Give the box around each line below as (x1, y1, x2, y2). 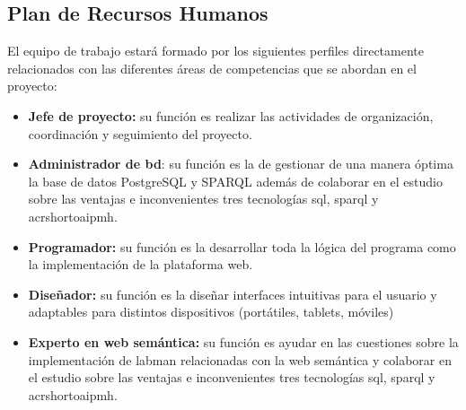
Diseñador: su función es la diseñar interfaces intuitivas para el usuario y (28, 284, 437, 303)
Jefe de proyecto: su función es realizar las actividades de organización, (28, 106, 434, 125)
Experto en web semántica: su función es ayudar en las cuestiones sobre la (28, 332, 459, 351)
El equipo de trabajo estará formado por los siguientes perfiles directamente (7, 41, 424, 60)
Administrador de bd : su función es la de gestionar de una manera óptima (28, 154, 453, 173)
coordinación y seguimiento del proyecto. (28, 124, 252, 143)
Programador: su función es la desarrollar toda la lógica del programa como (28, 237, 456, 256)
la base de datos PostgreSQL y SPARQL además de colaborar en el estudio (28, 171, 443, 190)
